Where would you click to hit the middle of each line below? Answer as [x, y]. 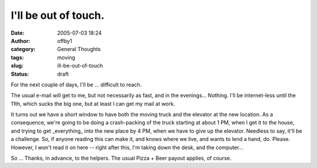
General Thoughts [79, 49]
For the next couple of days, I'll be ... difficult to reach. [76, 85]
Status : [20, 74]
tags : [17, 57]
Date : [18, 33]
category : [23, 49]
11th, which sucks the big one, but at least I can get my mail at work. [93, 103]
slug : [17, 66]
